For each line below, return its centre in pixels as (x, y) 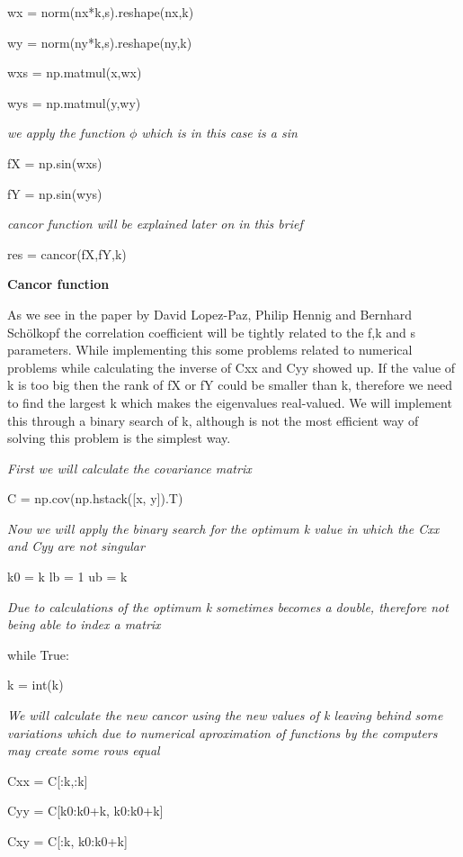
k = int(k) (36, 685)
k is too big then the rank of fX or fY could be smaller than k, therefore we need (230, 385)
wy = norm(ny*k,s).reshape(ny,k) (100, 42)
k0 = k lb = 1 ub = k (67, 577)
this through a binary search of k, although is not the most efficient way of (213, 420)
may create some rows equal (84, 750)
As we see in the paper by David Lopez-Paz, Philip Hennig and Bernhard (210, 314)
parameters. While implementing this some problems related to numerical (210, 350)
